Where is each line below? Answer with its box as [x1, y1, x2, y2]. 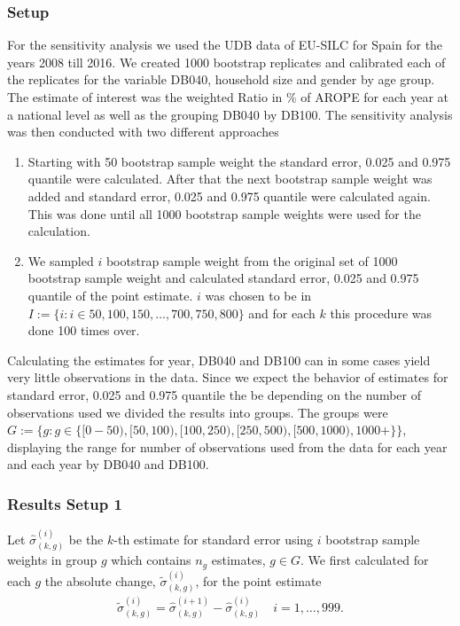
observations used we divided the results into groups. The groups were [7, 403, 388, 421]
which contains [111, 551, 191, 569]
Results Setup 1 [7, 492, 122, 514]
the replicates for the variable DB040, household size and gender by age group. [7, 70, 435, 89]
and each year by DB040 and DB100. [7, 455, 209, 473]
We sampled [27, 251, 94, 270]
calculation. [27, 222, 90, 240]
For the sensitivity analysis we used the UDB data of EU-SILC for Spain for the [7, 35, 443, 54]
